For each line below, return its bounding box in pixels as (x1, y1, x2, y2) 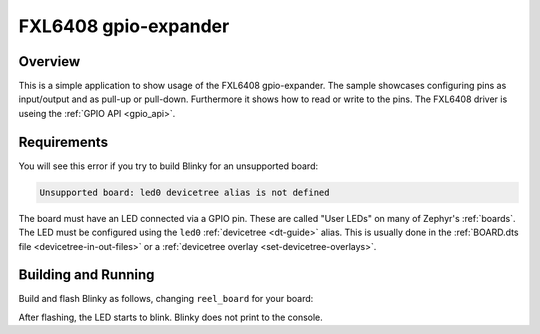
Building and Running (18, 266, 155, 284)
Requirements (18, 133, 109, 150)
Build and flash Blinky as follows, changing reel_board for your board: (18, 293, 314, 305)
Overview (18, 53, 81, 70)
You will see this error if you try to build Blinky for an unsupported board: (18, 160, 319, 172)
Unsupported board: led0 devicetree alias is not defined (39, 186, 330, 198)
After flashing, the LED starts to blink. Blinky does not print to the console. (18, 311, 324, 323)
